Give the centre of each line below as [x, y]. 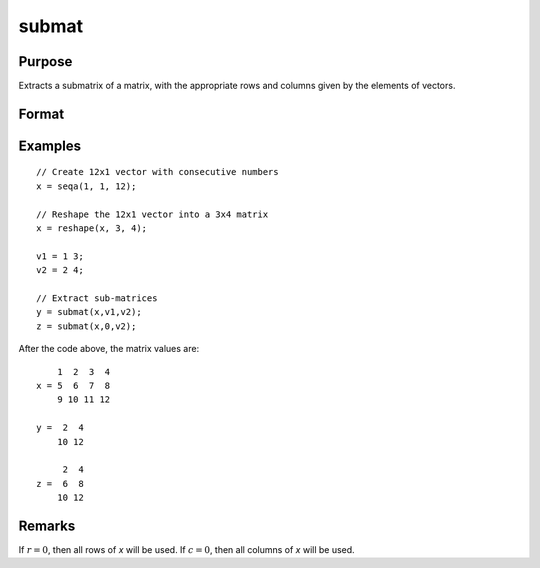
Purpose [45, 61]
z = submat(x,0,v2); [86, 326]
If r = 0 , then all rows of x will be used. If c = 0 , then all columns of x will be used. [186, 549]
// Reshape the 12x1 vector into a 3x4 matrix [152, 214]
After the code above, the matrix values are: [109, 349]
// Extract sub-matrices [97, 298]
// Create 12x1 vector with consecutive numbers [157, 172]
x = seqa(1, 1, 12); [86, 186]
